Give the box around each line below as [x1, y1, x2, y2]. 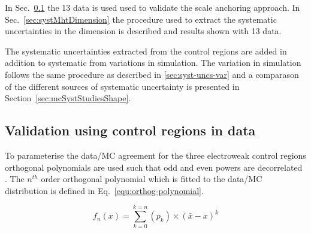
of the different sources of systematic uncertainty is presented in [5, 80, 240, 92]
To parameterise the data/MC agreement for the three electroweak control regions [5, 149, 306, 161]
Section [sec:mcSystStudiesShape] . [5, 92, 131, 104]
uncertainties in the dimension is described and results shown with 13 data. [5, 25, 282, 37]
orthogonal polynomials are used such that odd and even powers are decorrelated [5, 161, 303, 173]
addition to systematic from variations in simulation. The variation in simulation [5, 56, 301, 69]
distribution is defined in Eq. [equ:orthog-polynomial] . [5, 184, 204, 196]
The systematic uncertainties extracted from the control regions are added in [5, 44, 287, 57]
